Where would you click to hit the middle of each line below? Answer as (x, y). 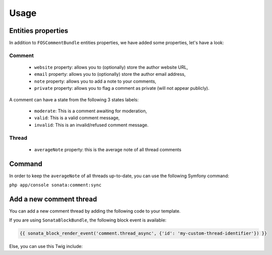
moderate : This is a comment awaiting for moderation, (91, 111)
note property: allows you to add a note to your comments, (95, 81)
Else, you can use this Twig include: (46, 247)
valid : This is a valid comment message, (77, 118)
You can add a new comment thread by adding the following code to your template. (95, 211)
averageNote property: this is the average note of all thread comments (108, 149)
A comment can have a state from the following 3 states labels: (74, 99)
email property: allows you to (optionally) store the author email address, (110, 74)
